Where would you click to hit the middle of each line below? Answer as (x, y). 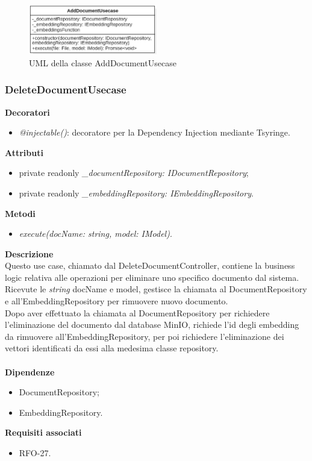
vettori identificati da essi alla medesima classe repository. (112, 348)
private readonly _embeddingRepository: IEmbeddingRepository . (136, 193)
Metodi (20, 213)
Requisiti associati (43, 432)
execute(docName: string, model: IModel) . (95, 234)
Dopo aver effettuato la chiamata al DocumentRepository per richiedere (137, 312)
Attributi (24, 152)
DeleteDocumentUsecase (66, 89)
